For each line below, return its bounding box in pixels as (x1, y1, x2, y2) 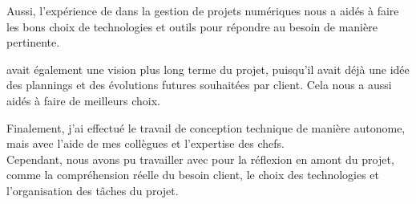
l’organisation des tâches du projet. (6, 182, 179, 198)
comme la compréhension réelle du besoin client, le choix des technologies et (6, 166, 380, 183)
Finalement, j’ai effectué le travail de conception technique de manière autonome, (6, 119, 406, 136)
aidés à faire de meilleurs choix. (6, 92, 160, 108)
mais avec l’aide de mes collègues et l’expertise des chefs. (6, 135, 285, 152)
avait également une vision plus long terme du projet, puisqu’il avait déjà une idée (6, 60, 410, 77)
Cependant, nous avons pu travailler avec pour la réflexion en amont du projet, (6, 150, 394, 167)
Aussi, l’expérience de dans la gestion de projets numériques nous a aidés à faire (6, 2, 399, 18)
